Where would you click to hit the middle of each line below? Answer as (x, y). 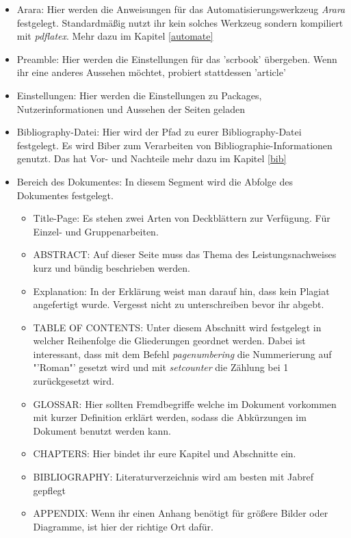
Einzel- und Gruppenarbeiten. (96, 231)
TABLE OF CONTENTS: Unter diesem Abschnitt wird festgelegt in (177, 327)
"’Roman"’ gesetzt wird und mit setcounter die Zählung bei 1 (161, 367)
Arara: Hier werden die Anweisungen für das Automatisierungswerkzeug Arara (181, 9)
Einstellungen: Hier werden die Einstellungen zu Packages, (139, 95)
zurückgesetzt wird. (74, 381)
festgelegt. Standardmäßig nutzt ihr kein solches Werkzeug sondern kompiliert (180, 22)
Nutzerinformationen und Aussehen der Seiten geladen (131, 108)
